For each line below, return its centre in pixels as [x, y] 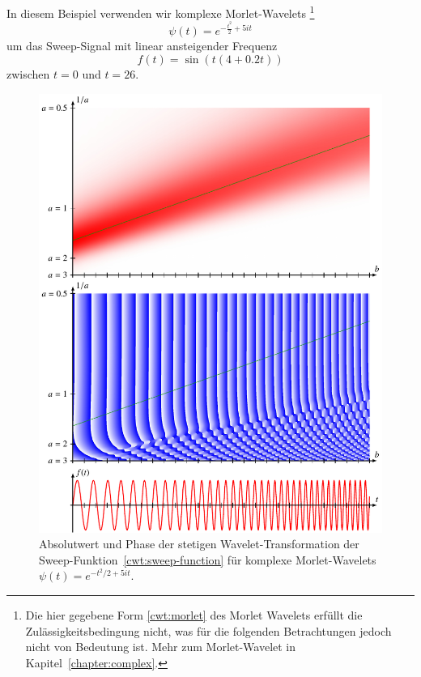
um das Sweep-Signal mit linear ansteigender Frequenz [142, 46]
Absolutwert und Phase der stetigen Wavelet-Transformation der [199, 544]
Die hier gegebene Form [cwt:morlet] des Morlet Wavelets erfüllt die [194, 615]
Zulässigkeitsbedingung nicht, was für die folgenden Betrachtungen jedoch [208, 630]
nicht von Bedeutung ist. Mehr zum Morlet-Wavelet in [161, 647]
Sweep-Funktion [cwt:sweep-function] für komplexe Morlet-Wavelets [208, 559]
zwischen [28, 74]
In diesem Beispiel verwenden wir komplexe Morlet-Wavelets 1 [161, 12]
